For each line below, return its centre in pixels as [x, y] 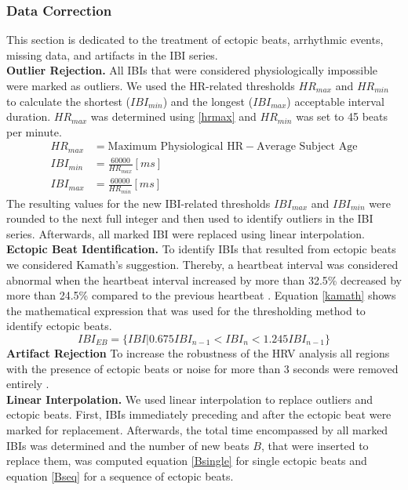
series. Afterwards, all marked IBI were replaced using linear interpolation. [186, 233]
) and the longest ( [208, 101]
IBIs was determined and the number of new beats [128, 445]
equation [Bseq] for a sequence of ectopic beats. [120, 475]
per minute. [34, 131]
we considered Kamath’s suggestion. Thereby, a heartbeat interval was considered [202, 265]
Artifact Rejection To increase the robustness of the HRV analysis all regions [198, 353]
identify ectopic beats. [59, 326]
